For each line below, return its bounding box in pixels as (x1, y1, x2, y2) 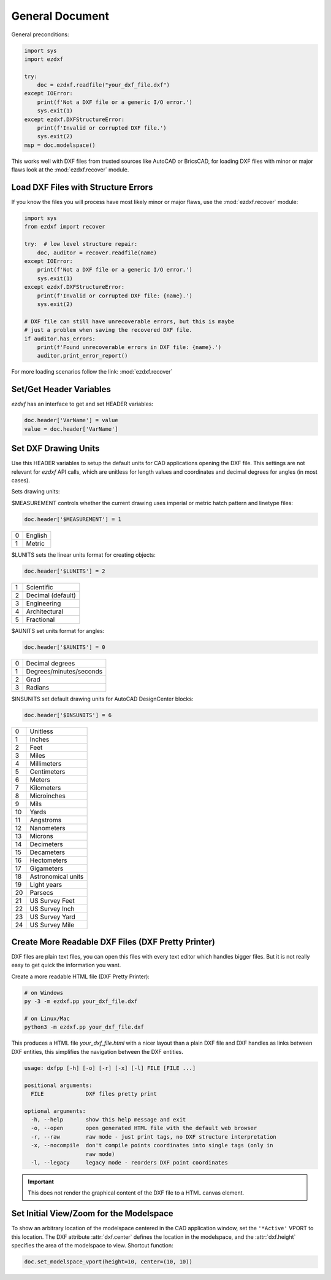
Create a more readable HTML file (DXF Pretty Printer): (11, 973, 150, 980)
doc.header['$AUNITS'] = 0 (24, 643, 105, 651)
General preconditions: (11, 31, 69, 38)
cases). (11, 476, 31, 484)
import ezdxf (24, 55, 64, 63)
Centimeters (29, 767, 66, 775)
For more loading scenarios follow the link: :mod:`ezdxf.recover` (11, 368, 173, 375)
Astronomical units (29, 872, 84, 881)
